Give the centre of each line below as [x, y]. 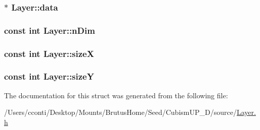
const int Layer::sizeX [49, 53]
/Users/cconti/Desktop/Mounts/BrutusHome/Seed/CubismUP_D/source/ [120, 112]
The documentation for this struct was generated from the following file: [116, 95]
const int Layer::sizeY [49, 76]
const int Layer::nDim [50, 30]
